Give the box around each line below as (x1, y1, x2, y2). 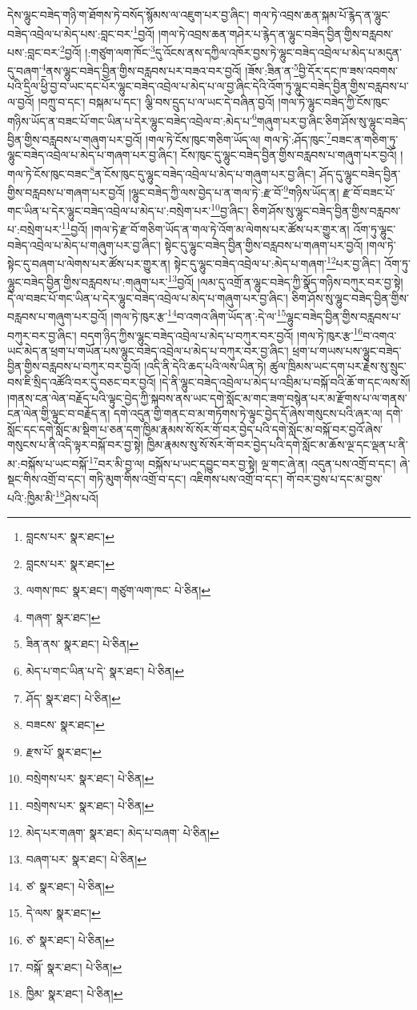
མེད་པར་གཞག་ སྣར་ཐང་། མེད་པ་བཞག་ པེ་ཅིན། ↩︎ (26, 824, 219, 840)
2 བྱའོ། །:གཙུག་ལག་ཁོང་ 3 (59, 41, 155, 60)
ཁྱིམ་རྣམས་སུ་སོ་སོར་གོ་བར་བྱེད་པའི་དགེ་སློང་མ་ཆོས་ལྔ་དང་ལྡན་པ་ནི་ (146, 436, 408, 453)
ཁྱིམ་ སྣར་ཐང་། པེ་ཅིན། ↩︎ (26, 985, 123, 1002)
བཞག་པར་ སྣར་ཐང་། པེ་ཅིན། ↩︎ (26, 851, 147, 868)
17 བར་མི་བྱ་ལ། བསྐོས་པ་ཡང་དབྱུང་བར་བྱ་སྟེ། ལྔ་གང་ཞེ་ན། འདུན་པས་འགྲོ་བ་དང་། (88, 452, 396, 471)
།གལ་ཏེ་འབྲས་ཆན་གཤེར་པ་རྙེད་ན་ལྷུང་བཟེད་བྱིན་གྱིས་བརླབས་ (158, 25, 394, 42)
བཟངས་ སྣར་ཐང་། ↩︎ (26, 716, 105, 733)
